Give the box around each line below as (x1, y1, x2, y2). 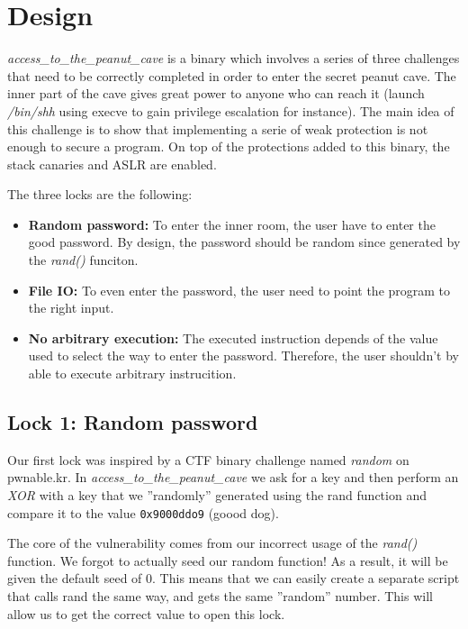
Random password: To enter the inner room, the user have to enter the (28, 214, 436, 233)
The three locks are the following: (7, 185, 193, 204)
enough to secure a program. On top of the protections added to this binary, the (7, 137, 450, 156)
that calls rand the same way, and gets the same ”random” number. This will (7, 587, 433, 606)
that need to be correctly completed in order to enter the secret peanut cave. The (7, 66, 456, 85)
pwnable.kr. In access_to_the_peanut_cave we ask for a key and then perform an (7, 468, 459, 487)
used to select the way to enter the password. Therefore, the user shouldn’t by (28, 346, 459, 365)
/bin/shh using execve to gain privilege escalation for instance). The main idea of (7, 101, 454, 120)
